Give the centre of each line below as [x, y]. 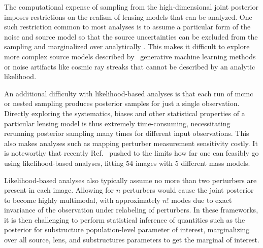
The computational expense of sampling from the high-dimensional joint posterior [131, 7]
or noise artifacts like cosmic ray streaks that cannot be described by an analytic [130, 66]
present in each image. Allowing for [59, 190]
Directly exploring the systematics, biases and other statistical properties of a [125, 113]
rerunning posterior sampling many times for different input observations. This [127, 133]
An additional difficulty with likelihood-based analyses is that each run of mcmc [129, 93]
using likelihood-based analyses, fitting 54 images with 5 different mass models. [127, 163]
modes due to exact [202, 200]
